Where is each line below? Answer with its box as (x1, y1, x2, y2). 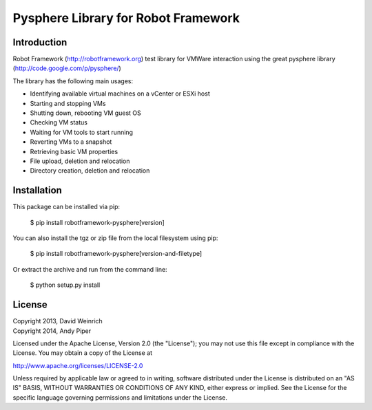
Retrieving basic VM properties (30, 147, 118, 155)
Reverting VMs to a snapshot (30, 138, 112, 146)
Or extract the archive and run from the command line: (12, 265, 168, 273)
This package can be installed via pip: (12, 203, 121, 211)
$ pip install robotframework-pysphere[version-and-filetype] (30, 250, 203, 258)
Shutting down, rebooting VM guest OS (30, 109, 141, 117)
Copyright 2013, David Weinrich (12, 317, 103, 325)
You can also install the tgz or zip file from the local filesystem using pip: (12, 234, 218, 242)
